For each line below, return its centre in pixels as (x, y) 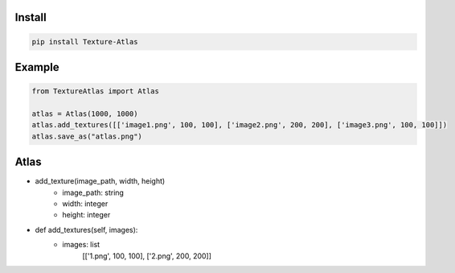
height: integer (86, 215)
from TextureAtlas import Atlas (96, 91)
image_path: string (93, 192)
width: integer (85, 204)
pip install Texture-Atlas (85, 41)
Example (37, 67)
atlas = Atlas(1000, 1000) (85, 114)
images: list (81, 245)
